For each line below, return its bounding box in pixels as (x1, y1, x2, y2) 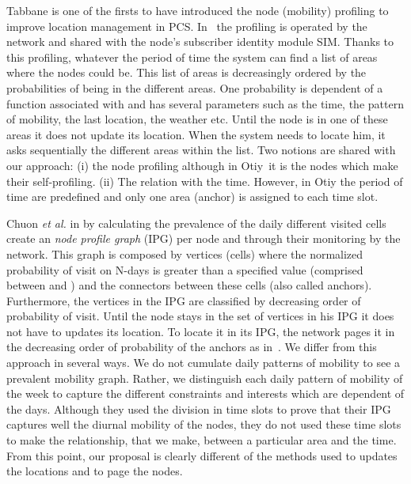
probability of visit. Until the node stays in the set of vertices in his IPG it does (6, 308, 394, 324)
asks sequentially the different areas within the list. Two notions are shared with (6, 142, 396, 158)
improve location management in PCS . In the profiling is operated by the (6, 17, 367, 34)
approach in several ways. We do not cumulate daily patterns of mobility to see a (6, 354, 401, 371)
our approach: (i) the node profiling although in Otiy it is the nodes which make (6, 157, 398, 173)
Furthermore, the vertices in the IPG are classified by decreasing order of (6, 292, 361, 308)
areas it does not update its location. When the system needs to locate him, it (6, 126, 386, 142)
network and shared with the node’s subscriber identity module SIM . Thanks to (6, 33, 394, 50)
